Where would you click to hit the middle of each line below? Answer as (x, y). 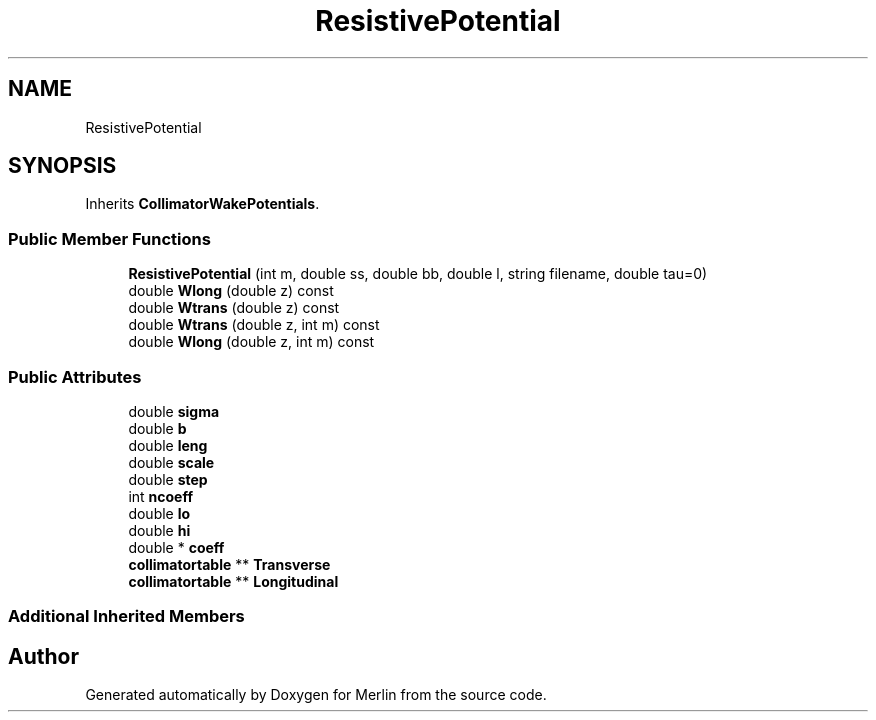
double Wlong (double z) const (231, 291)
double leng (168, 445)
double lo (159, 513)
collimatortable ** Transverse (229, 564)
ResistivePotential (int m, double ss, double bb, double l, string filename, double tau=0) (418, 274)
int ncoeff (161, 496)
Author (43, 656)
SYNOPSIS (62, 166)
